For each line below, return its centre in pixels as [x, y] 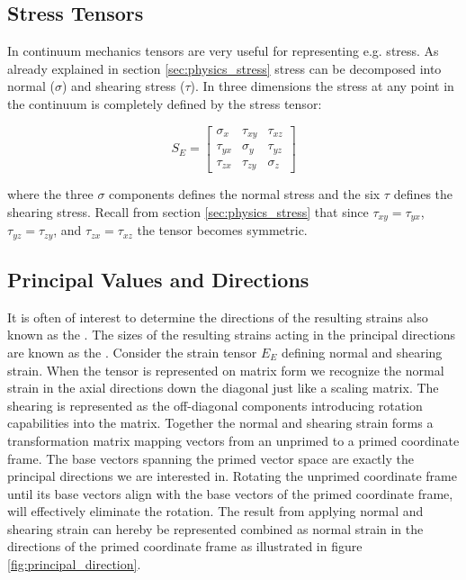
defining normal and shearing [362, 352]
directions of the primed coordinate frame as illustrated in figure [185, 546]
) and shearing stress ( [123, 86]
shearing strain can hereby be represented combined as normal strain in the [215, 528]
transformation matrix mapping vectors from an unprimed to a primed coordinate [233, 440]
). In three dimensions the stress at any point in [322, 86]
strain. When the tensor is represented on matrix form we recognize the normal [226, 370]
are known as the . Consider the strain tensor [132, 352]
